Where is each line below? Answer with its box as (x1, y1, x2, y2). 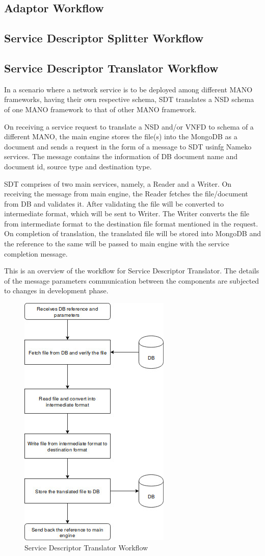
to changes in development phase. (4, 285, 109, 296)
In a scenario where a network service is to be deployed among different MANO (4, 84, 253, 94)
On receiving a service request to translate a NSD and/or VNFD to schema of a (4, 121, 254, 132)
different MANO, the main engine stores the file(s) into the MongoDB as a (4, 131, 237, 142)
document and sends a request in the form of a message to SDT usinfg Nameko (4, 141, 252, 151)
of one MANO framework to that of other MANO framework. (4, 104, 197, 114)
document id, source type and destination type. (4, 161, 152, 171)
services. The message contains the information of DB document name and (4, 151, 238, 162)
